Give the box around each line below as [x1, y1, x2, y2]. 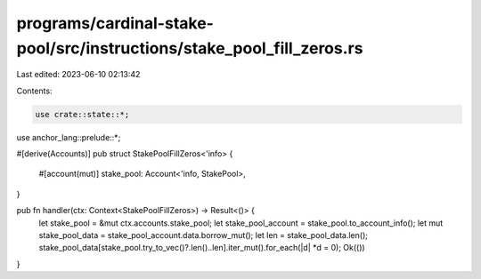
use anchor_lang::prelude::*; [16, 132, 121, 142]
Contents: [16, 85, 53, 96]
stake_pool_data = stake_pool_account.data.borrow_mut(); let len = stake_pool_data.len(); [38, 230, 369, 241]
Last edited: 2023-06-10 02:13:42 [16, 69, 141, 80]
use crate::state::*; [35, 109, 130, 119]
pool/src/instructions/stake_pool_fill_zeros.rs [16, 38, 363, 58]
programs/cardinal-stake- [16, 13, 214, 33]
